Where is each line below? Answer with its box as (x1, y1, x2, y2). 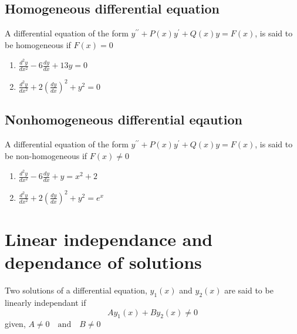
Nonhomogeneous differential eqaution (5, 110, 242, 129)
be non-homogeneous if (5, 149, 87, 161)
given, (5, 318, 26, 330)
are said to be (224, 284, 274, 296)
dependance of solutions (5, 250, 202, 274)
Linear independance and (5, 227, 213, 251)
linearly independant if (5, 296, 86, 308)
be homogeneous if (5, 38, 71, 50)
